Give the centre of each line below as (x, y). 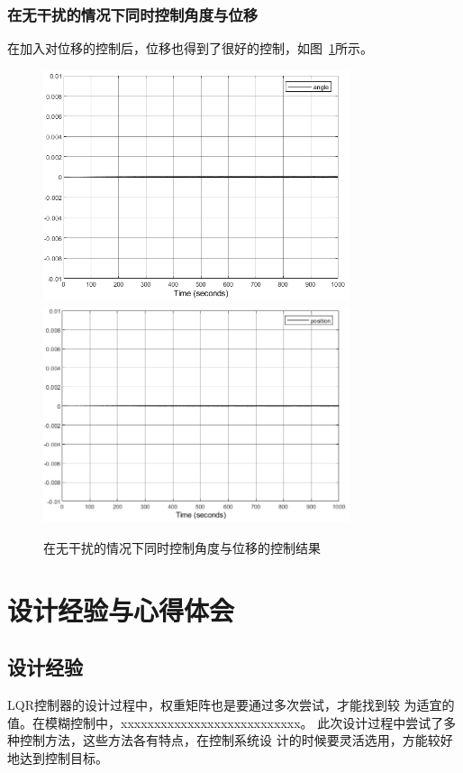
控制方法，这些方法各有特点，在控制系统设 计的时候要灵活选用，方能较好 (236, 740)
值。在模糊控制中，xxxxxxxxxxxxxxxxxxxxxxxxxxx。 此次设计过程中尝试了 (226, 722)
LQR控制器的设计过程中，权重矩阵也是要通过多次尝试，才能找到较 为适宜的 (231, 704)
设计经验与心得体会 (121, 609)
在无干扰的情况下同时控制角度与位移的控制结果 (182, 547)
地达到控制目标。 (58, 757)
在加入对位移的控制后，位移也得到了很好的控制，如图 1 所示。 (190, 48)
